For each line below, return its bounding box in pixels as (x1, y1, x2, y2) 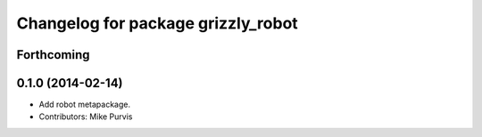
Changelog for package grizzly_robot (16, 13, 298, 33)
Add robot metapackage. (38, 99, 131, 110)
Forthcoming (16, 47, 90, 62)
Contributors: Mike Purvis (38, 111, 133, 122)
